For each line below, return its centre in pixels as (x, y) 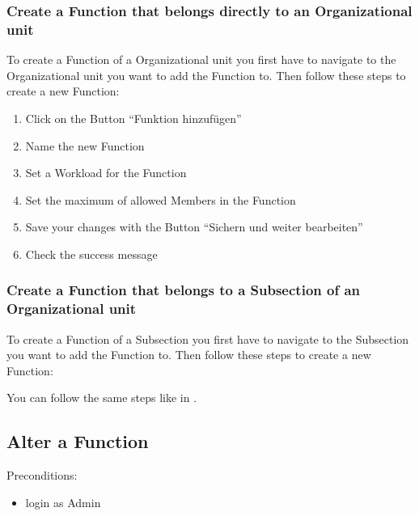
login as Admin (63, 502)
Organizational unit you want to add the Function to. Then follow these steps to (206, 75)
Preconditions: (42, 475)
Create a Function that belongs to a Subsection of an (184, 290)
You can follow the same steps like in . (102, 398)
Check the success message (91, 254)
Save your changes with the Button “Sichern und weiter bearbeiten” (194, 227)
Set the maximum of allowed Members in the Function (161, 199)
